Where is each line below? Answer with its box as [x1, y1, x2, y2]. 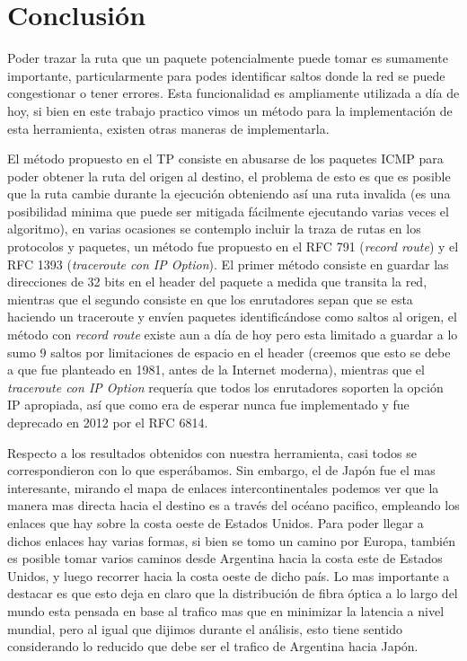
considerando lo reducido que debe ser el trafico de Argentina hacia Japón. [7, 637, 419, 656]
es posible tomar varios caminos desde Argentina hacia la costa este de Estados [7, 549, 443, 568]
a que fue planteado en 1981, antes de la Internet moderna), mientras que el [7, 360, 425, 379]
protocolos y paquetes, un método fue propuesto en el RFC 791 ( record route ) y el [7, 237, 459, 256]
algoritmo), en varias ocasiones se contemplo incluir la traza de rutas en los [7, 219, 421, 238]
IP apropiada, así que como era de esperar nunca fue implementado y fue [7, 395, 410, 414]
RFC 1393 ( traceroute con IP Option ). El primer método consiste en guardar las [7, 254, 449, 273]
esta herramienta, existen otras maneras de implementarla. [7, 119, 330, 137]
